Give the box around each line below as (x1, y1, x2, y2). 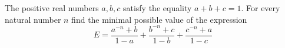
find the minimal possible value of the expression (71, 13, 247, 25)
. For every (241, 2, 280, 13)
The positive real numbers (5, 2, 99, 13)
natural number (5, 13, 61, 25)
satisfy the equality (122, 2, 192, 13)
